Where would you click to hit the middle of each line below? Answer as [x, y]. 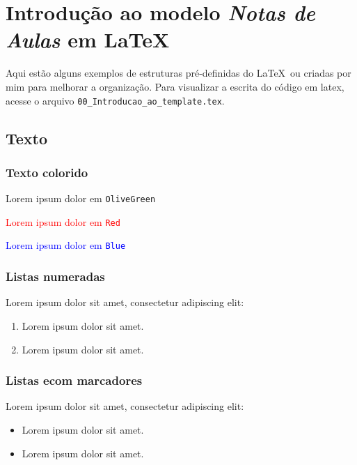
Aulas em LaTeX [88, 40]
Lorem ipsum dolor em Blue [66, 245]
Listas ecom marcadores [74, 380]
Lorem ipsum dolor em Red [63, 221]
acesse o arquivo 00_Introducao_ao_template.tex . [115, 100]
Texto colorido [47, 172]
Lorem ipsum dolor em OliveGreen [81, 198]
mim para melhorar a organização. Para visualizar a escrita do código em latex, [175, 86]
